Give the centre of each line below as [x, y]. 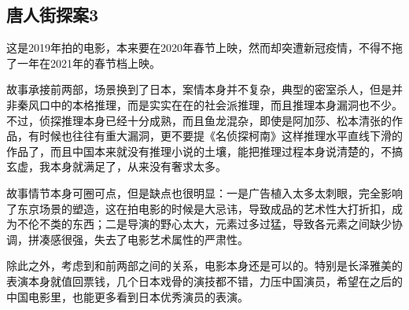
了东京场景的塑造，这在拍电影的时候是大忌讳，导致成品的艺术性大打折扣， [199, 208]
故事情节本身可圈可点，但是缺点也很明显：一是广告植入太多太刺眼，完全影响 [204, 192]
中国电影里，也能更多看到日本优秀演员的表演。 [127, 296]
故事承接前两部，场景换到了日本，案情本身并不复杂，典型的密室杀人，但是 [199, 89]
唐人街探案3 [53, 15]
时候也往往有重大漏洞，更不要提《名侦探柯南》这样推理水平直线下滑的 [221, 136]
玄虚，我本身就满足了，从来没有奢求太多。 [116, 166]
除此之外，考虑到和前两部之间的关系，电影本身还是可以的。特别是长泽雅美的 [204, 266]
